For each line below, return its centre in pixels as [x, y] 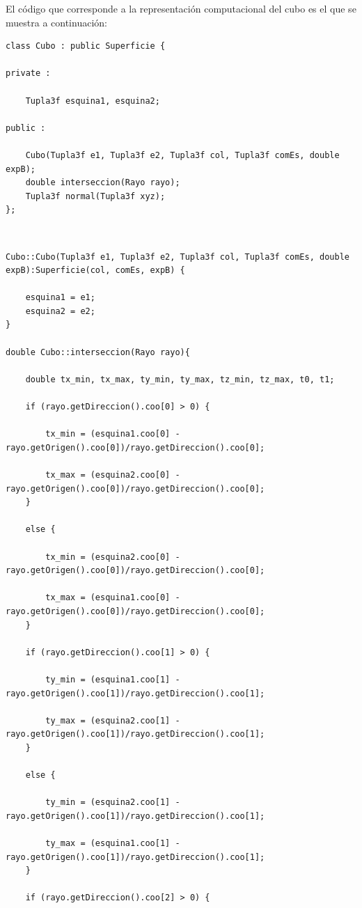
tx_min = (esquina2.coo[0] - [113, 557]
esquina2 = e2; [60, 311]
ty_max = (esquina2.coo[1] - [113, 720]
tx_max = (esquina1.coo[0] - [113, 598]
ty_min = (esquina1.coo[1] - [113, 679]
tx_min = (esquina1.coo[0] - [113, 434]
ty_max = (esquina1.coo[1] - [113, 844]
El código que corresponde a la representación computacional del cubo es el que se [181, 8]
